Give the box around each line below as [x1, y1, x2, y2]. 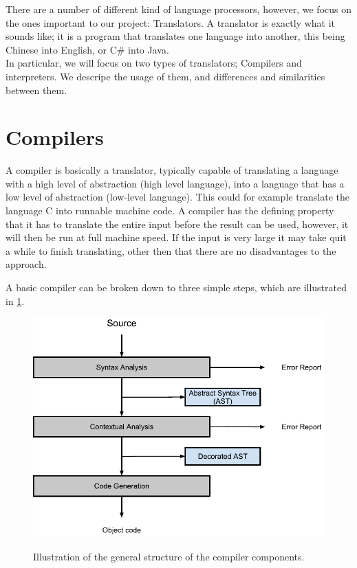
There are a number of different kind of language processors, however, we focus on [6, 2, 351, 16]
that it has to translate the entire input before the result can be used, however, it [6, 216, 349, 231]
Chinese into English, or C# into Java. [6, 42, 169, 56]
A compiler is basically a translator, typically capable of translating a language [6, 163, 338, 177]
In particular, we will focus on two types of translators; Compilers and [6, 56, 302, 70]
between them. [6, 82, 67, 97]
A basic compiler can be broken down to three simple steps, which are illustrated [6, 280, 347, 295]
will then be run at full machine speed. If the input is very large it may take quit [6, 230, 347, 245]
